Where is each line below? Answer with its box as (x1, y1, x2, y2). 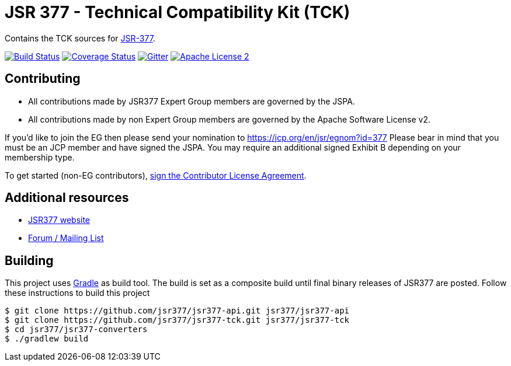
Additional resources (5, 190, 129, 205)
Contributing (5, 71, 81, 86)
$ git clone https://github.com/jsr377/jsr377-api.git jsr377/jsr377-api (5, 306, 350, 316)
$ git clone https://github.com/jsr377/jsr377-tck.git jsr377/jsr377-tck (5, 315, 350, 325)
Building (5, 253, 54, 268)
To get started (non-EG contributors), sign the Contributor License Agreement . (5, 170, 307, 180)
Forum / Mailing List (28, 233, 104, 243)
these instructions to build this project (5, 288, 150, 298)
